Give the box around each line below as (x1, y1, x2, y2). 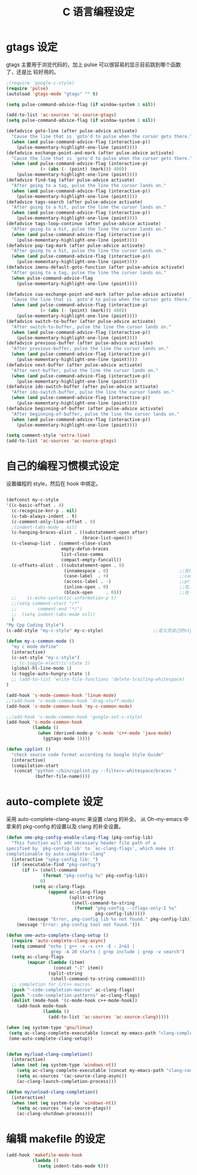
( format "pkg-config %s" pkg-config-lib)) (43, 873, 148, 879)
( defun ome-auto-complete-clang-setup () (6, 932, 109, 938)
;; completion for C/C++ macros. (11, 981, 93, 987)
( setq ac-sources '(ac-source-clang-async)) (16, 1073, 127, 1079)
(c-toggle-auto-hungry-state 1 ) (11, 671, 91, 677)
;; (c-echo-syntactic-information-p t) (11, 595, 117, 601)
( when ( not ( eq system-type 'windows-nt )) (11, 1062, 117, 1068)
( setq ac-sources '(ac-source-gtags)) (16, 1105, 111, 1111)
